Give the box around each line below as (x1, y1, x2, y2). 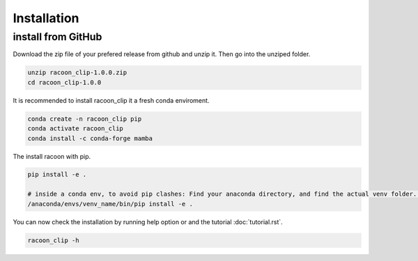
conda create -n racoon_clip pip (27, 115, 142, 123)
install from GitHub (13, 31, 102, 43)
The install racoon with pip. (13, 152, 91, 160)
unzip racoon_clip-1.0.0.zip (27, 69, 127, 76)
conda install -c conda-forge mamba (27, 134, 153, 142)
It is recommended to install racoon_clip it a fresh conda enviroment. (13, 96, 210, 104)
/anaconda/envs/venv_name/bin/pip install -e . (27, 200, 193, 208)
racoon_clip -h (27, 236, 79, 244)
